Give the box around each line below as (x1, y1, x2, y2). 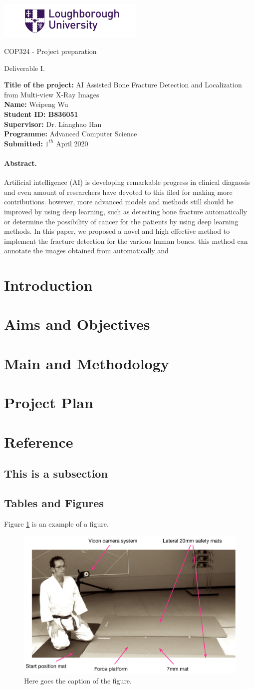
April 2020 (56, 138, 88, 148)
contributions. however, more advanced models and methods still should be (4, 196, 234, 207)
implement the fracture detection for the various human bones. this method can (4, 235, 248, 246)
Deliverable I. (4, 62, 45, 73)
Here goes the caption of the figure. (24, 676, 132, 686)
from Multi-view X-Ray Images (4, 89, 99, 99)
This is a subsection (4, 466, 108, 481)
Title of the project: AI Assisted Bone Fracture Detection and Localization (4, 79, 242, 90)
